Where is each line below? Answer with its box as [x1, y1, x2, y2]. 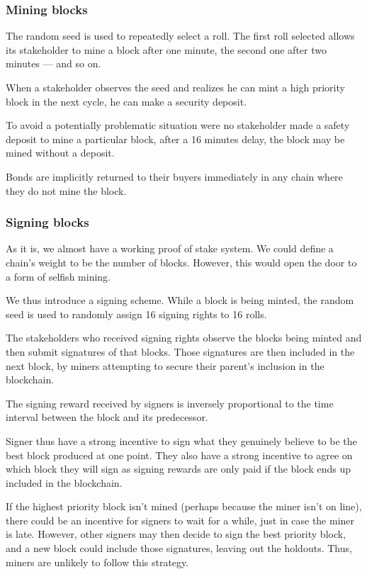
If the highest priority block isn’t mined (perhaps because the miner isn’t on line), [6, 499, 362, 514]
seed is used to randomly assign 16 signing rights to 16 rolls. [6, 306, 267, 321]
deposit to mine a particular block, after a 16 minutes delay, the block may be [6, 131, 345, 146]
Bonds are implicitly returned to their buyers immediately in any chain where [6, 169, 343, 184]
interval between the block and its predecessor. [6, 410, 208, 424]
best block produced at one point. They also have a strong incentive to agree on [6, 447, 353, 462]
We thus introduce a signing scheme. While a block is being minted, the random [6, 293, 354, 308]
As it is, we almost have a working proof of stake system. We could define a [6, 241, 334, 256]
